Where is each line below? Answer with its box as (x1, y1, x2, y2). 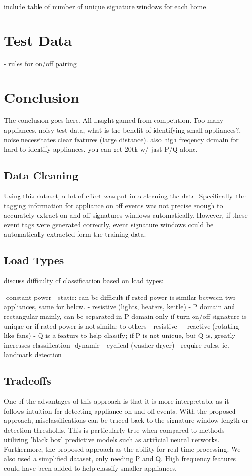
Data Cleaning (4, 168, 78, 183)
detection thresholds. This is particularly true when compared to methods (4, 424, 225, 435)
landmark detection (4, 349, 62, 359)
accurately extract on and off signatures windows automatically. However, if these (4, 210, 248, 220)
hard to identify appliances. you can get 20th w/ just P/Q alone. (4, 144, 198, 154)
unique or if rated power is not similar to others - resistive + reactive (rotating (4, 320, 239, 331)
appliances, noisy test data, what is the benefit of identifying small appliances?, (4, 125, 241, 135)
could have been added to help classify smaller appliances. (4, 463, 177, 473)
